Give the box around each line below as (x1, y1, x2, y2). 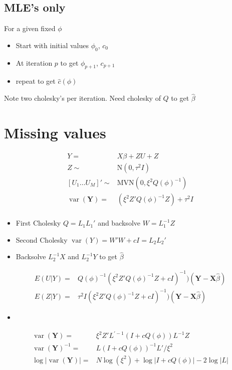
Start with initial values (16, 40, 89, 50)
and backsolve (98, 218, 140, 228)
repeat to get (16, 76, 56, 86)
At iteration (16, 57, 53, 68)
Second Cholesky (16, 234, 68, 245)
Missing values (4, 122, 106, 142)
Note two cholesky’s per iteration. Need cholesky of (4, 93, 161, 103)
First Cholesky (16, 218, 61, 228)
